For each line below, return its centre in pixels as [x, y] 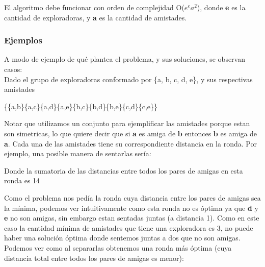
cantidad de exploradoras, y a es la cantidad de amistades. [96, 17]
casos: [13, 69]
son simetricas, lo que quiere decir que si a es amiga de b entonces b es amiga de [131, 133]
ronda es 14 [22, 180]
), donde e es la [221, 7]
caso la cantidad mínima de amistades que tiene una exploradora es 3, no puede [129, 227]
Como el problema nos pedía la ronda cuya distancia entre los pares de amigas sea [132, 197]
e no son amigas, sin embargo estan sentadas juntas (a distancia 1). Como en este [132, 218]
